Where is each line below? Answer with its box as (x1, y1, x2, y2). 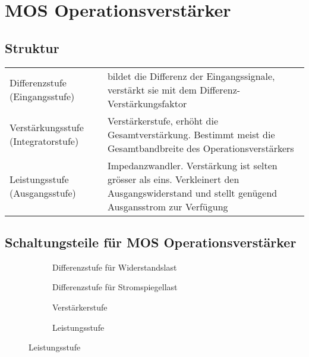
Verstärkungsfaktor (107, 96, 187, 110)
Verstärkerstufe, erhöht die (107, 113, 219, 128)
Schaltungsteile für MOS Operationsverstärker (5, 232, 297, 251)
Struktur (5, 38, 59, 57)
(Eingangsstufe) (10, 89, 75, 104)
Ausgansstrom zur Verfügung (107, 199, 228, 213)
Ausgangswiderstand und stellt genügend (107, 185, 278, 200)
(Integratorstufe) (10, 134, 79, 148)
